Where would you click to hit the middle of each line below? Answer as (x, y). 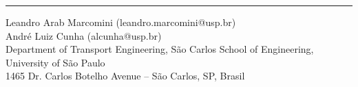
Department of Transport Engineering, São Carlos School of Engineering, (160, 49)
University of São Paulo (55, 62)
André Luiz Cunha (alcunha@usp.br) (84, 35)
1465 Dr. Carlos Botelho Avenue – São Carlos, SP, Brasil (125, 76)
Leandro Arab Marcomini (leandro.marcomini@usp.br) (121, 22)
